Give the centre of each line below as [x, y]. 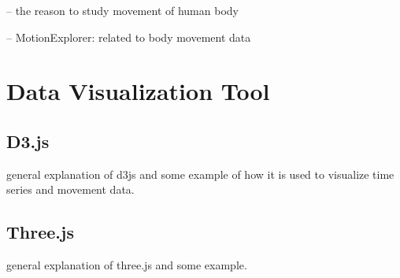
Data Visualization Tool [138, 91]
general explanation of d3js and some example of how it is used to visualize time [200, 174]
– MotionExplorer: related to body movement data [129, 37]
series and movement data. [70, 189]
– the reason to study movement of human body [122, 10]
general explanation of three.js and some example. [127, 265]
